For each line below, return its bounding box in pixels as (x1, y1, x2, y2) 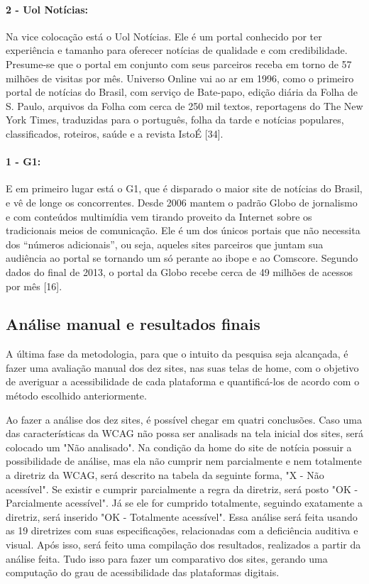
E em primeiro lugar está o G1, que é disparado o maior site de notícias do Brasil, (6, 181, 363, 196)
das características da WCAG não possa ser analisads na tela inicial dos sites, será (6, 426, 363, 441)
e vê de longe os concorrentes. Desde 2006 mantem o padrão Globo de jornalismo (6, 194, 358, 209)
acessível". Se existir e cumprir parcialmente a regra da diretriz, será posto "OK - (6, 481, 358, 496)
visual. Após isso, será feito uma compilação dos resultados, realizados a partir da (6, 537, 361, 552)
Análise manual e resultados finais (6, 313, 260, 335)
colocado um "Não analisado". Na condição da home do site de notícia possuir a (6, 439, 352, 454)
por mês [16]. (6, 278, 62, 293)
